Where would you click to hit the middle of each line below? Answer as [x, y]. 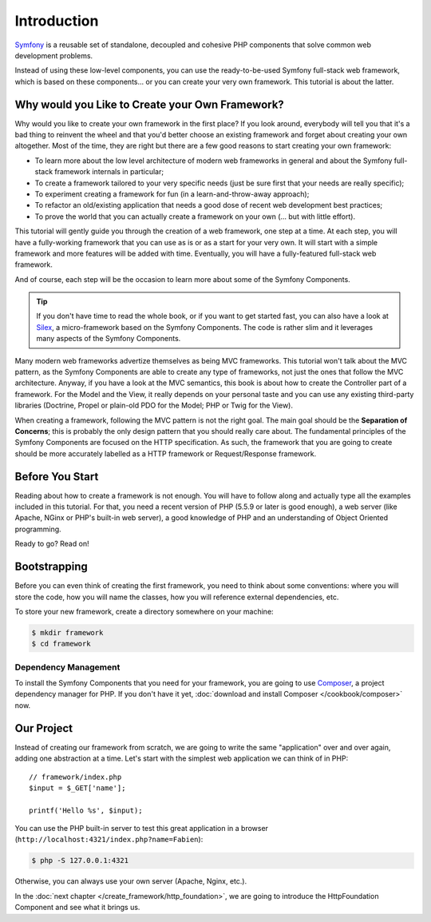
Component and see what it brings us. [77, 908]
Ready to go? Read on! [52, 544]
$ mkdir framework [67, 632]
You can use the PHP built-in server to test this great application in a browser [142, 829]
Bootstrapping [51, 567]
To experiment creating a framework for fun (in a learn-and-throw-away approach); [172, 194]
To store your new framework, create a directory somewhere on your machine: [144, 611]
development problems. [54, 55]
